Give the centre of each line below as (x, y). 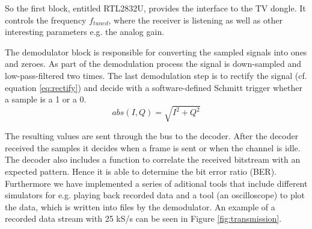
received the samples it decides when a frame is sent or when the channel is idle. (153, 147)
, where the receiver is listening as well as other (195, 20)
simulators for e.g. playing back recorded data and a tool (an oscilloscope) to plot (155, 195)
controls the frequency (46, 20)
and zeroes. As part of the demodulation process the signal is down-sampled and (153, 64)
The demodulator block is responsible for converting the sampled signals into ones (156, 52)
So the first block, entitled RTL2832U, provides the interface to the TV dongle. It (155, 8)
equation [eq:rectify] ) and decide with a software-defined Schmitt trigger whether (154, 87)
